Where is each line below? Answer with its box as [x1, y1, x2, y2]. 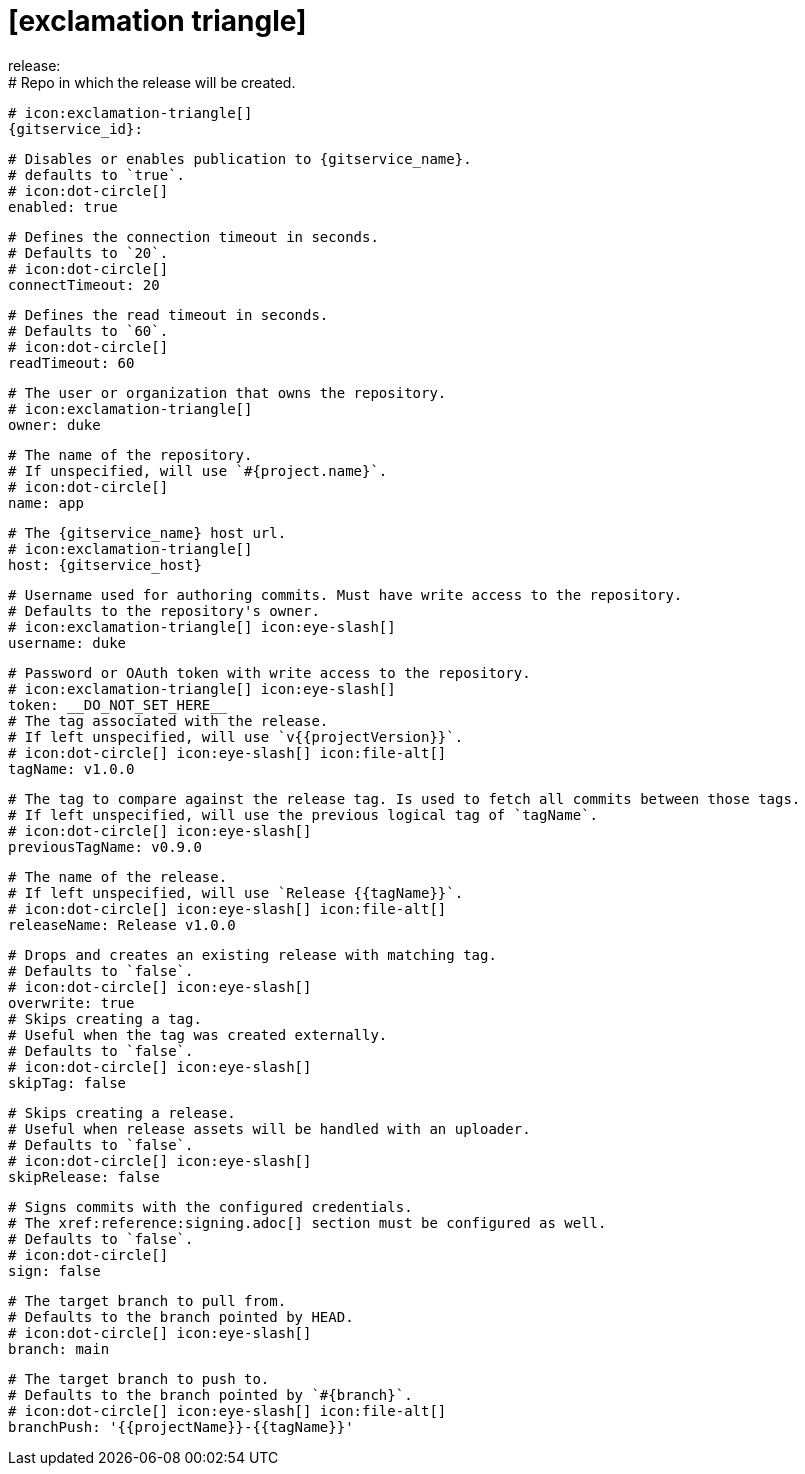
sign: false [8, 1262, 101, 1279]
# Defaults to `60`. [8, 322, 169, 339]
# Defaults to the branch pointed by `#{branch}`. [8, 1386, 413, 1403]
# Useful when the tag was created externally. [8, 1026, 388, 1043]
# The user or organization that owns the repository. [8, 384, 447, 401]
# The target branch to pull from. [8, 1292, 287, 1309]
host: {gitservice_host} [8, 556, 202, 573]
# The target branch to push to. [8, 1370, 270, 1387]
